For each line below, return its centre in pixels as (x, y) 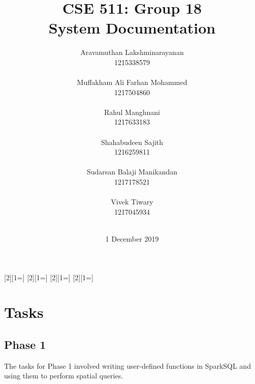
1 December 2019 (132, 239)
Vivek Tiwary (132, 202)
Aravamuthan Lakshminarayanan (132, 52)
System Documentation (132, 28)
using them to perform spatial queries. (64, 376)
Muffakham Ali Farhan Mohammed (132, 82)
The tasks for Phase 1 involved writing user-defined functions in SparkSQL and (127, 365)
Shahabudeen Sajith (132, 142)
